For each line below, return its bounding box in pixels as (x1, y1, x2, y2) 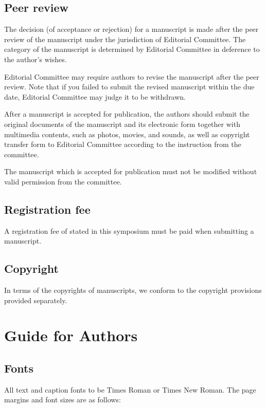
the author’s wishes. (4, 53, 67, 64)
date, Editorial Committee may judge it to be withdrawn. (4, 91, 186, 102)
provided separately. (4, 294, 67, 305)
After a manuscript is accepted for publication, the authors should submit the (4, 108, 250, 119)
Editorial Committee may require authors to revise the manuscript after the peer (4, 71, 259, 82)
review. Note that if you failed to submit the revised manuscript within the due (4, 81, 255, 92)
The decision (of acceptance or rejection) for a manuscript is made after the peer (4, 24, 259, 34)
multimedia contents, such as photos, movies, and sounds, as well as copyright (4, 128, 250, 139)
